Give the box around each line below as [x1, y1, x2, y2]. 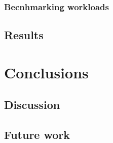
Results [4, 27, 44, 43]
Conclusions [4, 62, 89, 82]
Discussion [4, 97, 60, 112]
